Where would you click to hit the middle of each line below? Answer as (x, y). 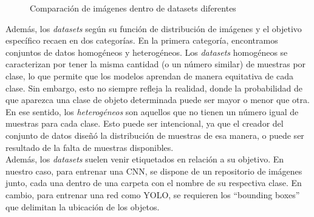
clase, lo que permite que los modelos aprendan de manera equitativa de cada (149, 75)
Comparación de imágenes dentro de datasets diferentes (133, 8)
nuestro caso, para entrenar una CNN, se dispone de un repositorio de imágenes (154, 171)
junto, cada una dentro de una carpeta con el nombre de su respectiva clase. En (154, 183)
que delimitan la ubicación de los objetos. (83, 206)
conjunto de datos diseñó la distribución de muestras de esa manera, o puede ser (155, 135)
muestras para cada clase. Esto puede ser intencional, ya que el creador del (145, 123)
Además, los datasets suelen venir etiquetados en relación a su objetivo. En (145, 159)
